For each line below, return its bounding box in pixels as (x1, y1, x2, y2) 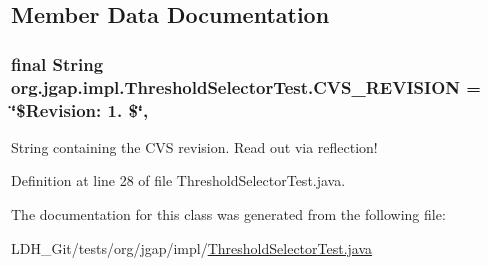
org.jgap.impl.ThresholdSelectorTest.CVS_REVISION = (11, 74, 481, 99)
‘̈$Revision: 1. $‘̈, (11, 97, 149, 122)
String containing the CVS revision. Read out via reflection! (11, 136, 378, 157)
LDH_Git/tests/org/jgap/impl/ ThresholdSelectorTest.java (11, 237, 373, 258)
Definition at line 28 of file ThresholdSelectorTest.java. (11, 170, 346, 191)
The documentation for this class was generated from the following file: (11, 204, 446, 225)
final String (11, 51, 104, 76)
